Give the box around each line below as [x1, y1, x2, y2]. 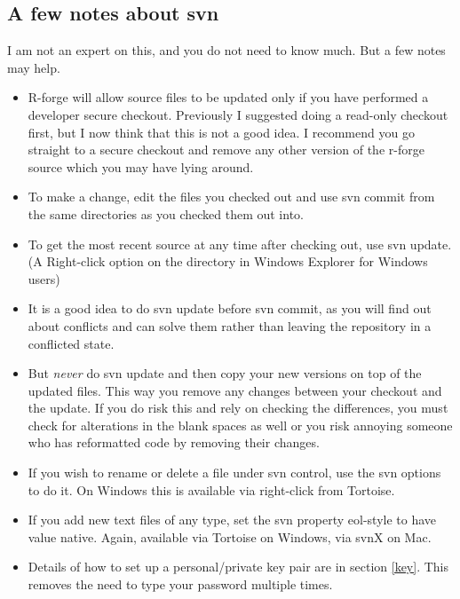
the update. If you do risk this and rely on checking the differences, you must [28, 398, 448, 417]
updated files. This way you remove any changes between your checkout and [28, 381, 442, 399]
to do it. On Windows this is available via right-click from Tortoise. [28, 480, 395, 499]
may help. [7, 58, 60, 76]
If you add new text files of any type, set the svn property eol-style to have [28, 510, 437, 529]
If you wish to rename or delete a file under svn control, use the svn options [28, 463, 441, 482]
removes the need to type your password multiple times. [28, 575, 333, 594]
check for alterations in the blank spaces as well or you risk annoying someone [28, 415, 453, 434]
